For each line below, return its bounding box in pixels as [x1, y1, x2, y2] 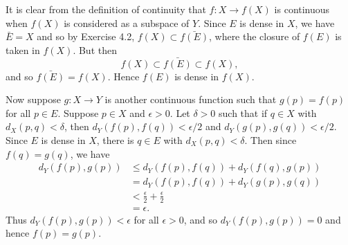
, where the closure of [208, 29, 300, 44]
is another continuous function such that [104, 92, 277, 107]
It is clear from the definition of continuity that [6, 2, 206, 16]
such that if [219, 105, 268, 120]
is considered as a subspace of [64, 15, 190, 30]
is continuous [274, 2, 330, 16]
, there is [96, 132, 134, 147]
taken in [6, 42, 40, 57]
